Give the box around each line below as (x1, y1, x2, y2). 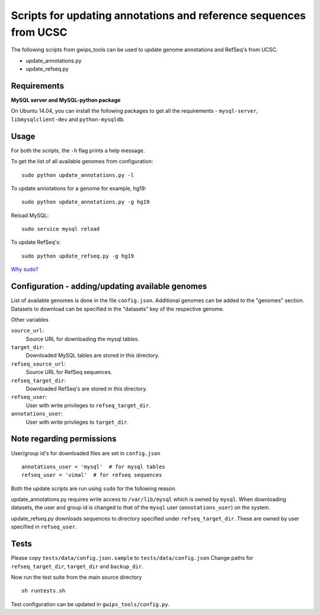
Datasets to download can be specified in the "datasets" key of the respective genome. (11, 305, 225, 312)
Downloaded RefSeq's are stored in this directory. (25, 385, 148, 392)
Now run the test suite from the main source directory (11, 573, 142, 581)
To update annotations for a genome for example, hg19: (11, 185, 146, 192)
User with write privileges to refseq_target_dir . (25, 401, 151, 409)
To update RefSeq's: (11, 239, 61, 246)
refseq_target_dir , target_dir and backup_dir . (11, 563, 143, 570)
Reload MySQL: (11, 211, 49, 219)
